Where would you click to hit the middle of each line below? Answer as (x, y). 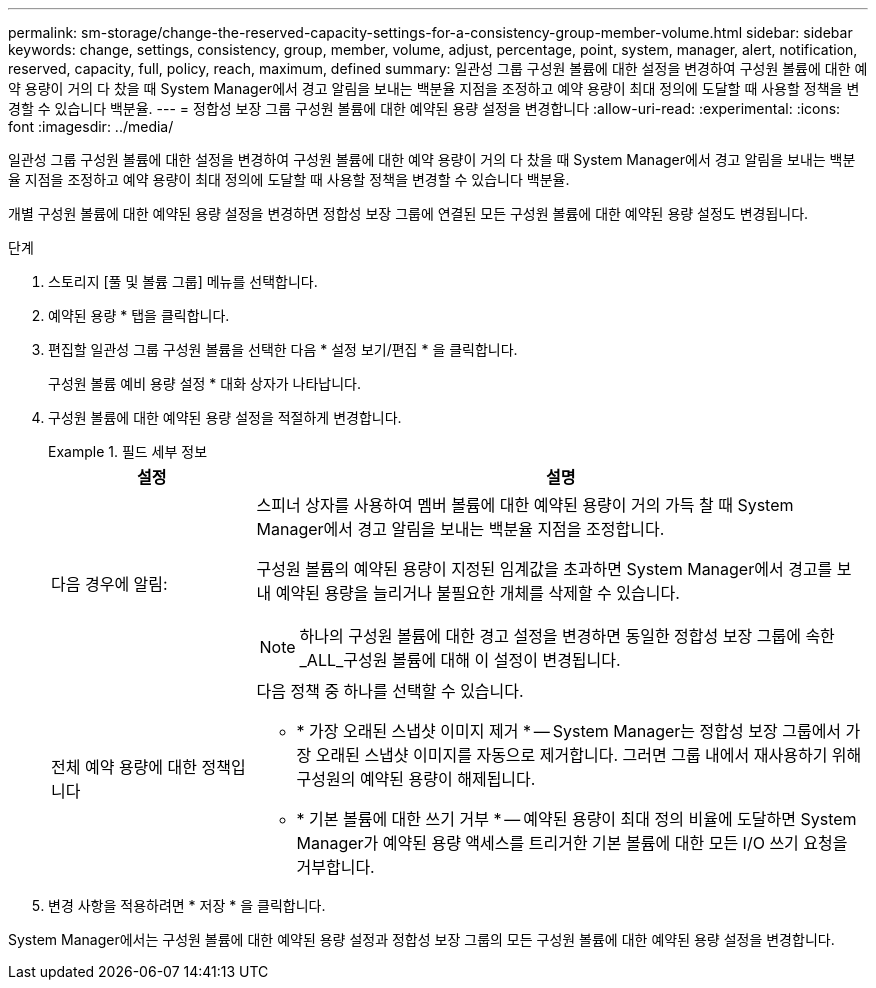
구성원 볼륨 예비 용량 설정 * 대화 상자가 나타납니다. (205, 383)
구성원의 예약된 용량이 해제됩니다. (416, 779)
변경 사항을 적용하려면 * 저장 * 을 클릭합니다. (187, 905)
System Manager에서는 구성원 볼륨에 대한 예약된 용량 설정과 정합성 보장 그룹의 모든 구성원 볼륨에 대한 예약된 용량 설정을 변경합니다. (421, 939)
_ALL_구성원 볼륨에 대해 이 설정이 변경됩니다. (460, 660)
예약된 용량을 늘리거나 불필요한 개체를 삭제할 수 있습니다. (477, 593)
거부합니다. (335, 867)
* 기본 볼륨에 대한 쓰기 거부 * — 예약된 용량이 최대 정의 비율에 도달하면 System (576, 819)
